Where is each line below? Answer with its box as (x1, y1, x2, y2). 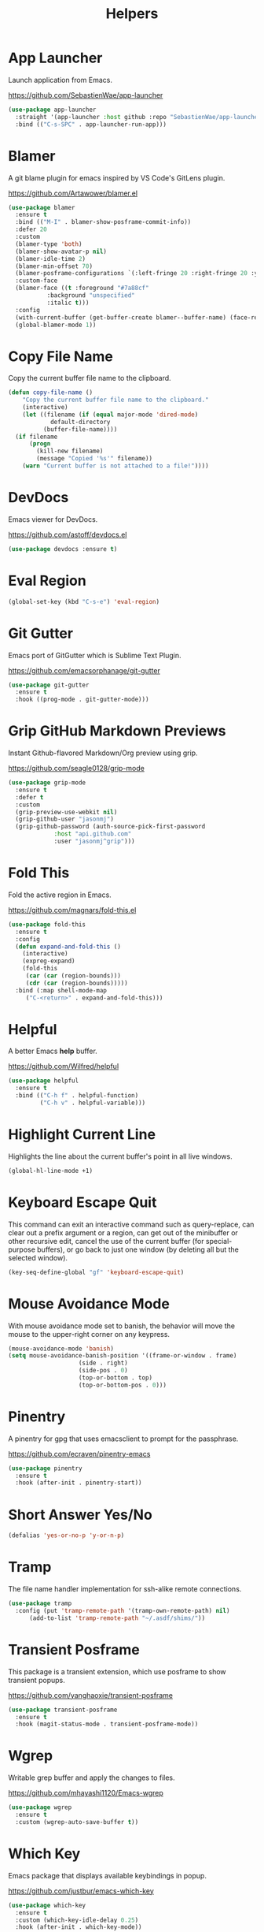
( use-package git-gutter (8, 681, 90, 689)
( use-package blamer (8, 203, 76, 211)
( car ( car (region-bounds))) (25, 972, 122, 980)
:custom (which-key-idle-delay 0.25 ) (15, 1916, 139, 1924)
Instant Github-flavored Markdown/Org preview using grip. (8, 748, 198, 758)
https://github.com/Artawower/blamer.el (8, 188, 138, 198)
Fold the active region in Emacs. (8, 890, 112, 899)
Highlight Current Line (8, 1126, 156, 1144)
